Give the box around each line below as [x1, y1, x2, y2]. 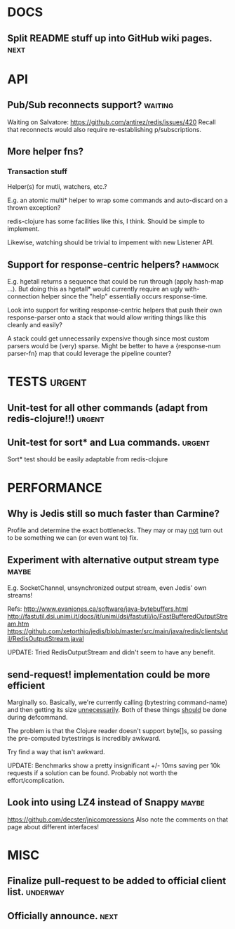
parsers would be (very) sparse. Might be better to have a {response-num [7, 342, 221, 350]
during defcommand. [7, 713, 68, 722]
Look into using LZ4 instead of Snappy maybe [7, 796, 205, 808]
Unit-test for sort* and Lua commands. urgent [7, 437, 210, 449]
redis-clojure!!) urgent [7, 412, 105, 425]
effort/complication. [7, 777, 65, 785]
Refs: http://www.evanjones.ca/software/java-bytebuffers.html [7, 605, 188, 613]
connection [7, 292, 40, 301]
